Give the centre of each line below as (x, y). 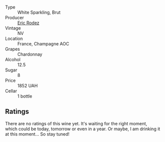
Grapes (13, 49)
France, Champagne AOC (43, 44)
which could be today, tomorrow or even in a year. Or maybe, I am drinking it (83, 129)
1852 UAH (28, 86)
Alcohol (13, 59)
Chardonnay (30, 54)
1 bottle (25, 96)
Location (14, 38)
